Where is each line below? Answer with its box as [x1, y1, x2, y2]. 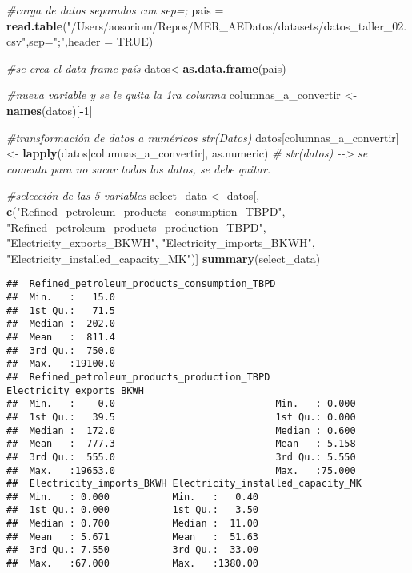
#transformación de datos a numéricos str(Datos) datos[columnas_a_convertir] [6, 129, 399, 145]
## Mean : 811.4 [6, 331, 116, 343]
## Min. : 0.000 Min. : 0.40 [6, 491, 258, 503]
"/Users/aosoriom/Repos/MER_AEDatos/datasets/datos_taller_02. [66, 17, 407, 34]
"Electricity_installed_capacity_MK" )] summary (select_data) [6, 249, 321, 266]
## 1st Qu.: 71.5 [6, 304, 116, 316]
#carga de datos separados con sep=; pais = [6, 2, 224, 18]
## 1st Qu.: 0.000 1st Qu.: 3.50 [6, 504, 258, 516]
